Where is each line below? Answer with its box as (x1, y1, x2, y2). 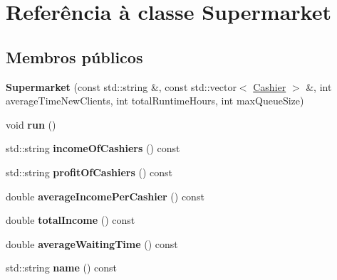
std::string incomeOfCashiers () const (6, 141, 180, 156)
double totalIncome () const (6, 212, 135, 227)
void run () (6, 117, 56, 131)
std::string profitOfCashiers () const (6, 164, 172, 179)
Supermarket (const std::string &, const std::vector (6, 79, 237, 94)
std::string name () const (6, 260, 118, 275)
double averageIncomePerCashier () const (6, 188, 204, 203)
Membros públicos (6, 45, 143, 68)
